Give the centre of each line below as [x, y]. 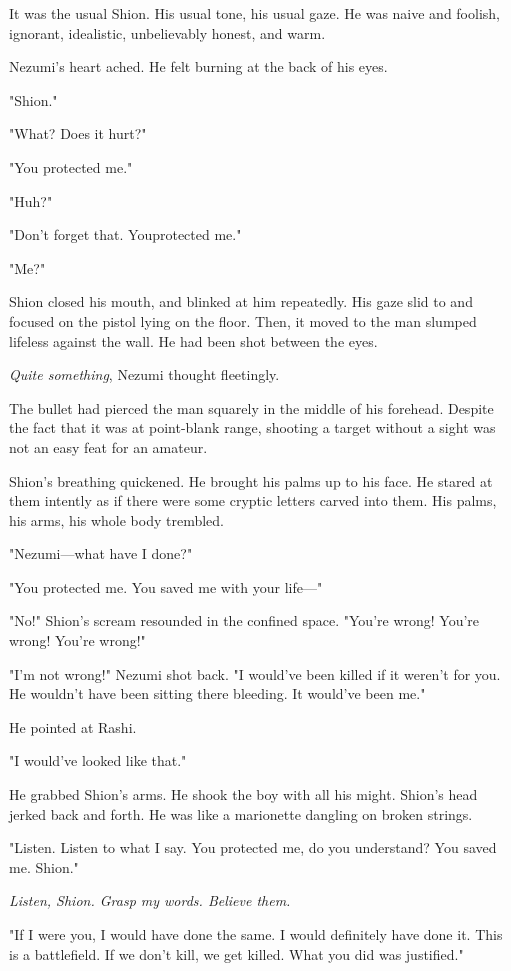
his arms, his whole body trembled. [116, 519]
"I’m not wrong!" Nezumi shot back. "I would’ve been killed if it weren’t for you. [255, 673]
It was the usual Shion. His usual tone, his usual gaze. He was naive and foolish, [254, 13]
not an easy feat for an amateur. [108, 446]
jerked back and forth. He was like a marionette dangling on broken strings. [241, 813]
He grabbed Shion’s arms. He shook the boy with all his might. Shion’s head [243, 794]
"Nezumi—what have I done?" [101, 553]
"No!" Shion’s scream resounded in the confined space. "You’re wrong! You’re [244, 620]
